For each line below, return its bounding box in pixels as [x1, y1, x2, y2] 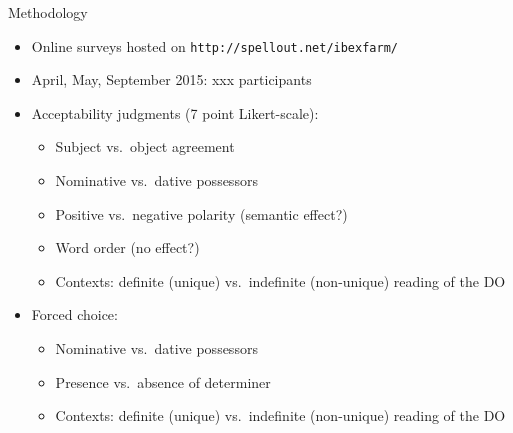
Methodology [8, 2, 88, 22]
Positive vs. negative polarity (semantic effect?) [55, 203, 348, 224]
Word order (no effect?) [55, 237, 200, 258]
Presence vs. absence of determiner [55, 371, 271, 392]
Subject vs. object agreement [55, 136, 235, 157]
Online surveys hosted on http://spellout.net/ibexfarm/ [31, 35, 398, 56]
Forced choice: [31, 304, 118, 325]
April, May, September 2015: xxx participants [31, 69, 312, 90]
